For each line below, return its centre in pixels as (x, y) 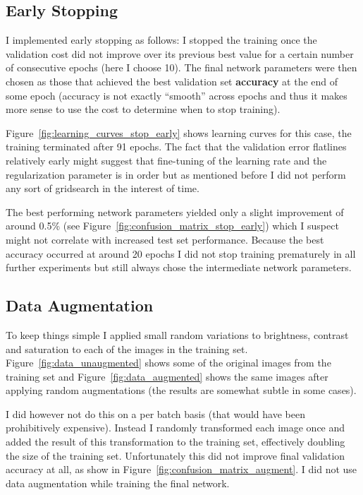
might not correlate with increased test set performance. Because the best (165, 239)
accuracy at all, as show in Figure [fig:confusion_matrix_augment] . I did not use (181, 469)
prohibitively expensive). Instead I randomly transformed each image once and (176, 428)
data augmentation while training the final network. (118, 483)
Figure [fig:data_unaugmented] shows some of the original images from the (168, 363)
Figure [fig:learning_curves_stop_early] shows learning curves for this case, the (179, 132)
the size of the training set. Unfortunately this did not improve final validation (176, 455)
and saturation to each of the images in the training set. (127, 348)
